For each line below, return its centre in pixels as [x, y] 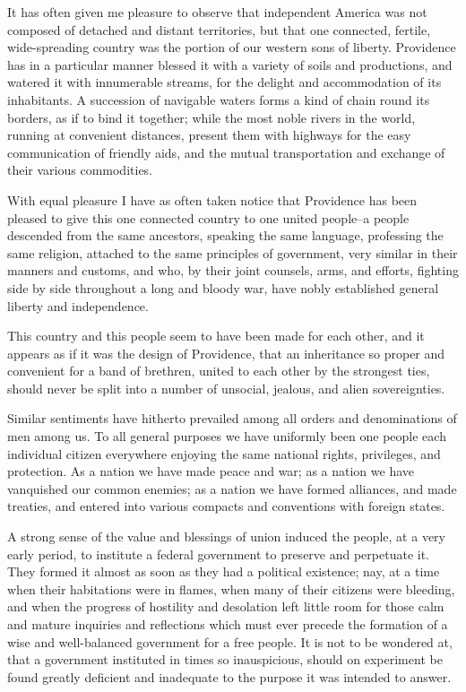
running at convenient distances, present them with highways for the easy [209, 135]
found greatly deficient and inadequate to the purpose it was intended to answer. [229, 676]
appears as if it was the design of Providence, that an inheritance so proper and [226, 353]
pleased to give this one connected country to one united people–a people [208, 217]
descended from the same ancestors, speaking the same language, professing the [225, 235]
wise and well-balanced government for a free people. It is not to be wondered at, [230, 641]
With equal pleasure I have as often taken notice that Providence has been [212, 199]
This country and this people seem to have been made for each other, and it [216, 336]
